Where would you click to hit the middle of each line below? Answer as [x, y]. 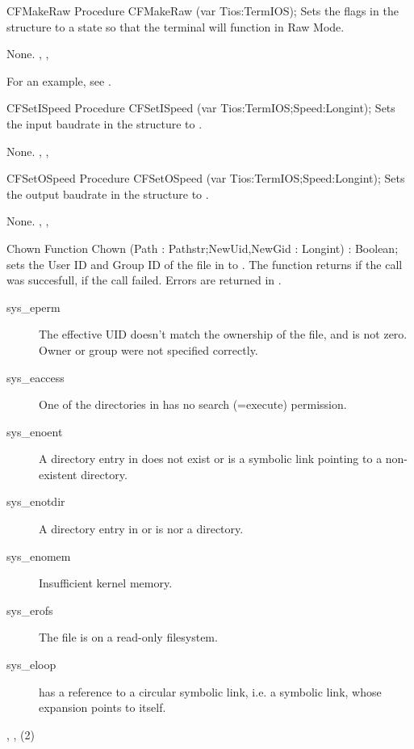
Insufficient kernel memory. [106, 583]
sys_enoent [35, 431]
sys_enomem [39, 555]
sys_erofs [30, 610]
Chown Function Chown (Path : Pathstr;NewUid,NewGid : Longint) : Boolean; [203, 248]
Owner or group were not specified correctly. [148, 349]
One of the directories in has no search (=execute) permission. [193, 404]
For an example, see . [59, 80]
